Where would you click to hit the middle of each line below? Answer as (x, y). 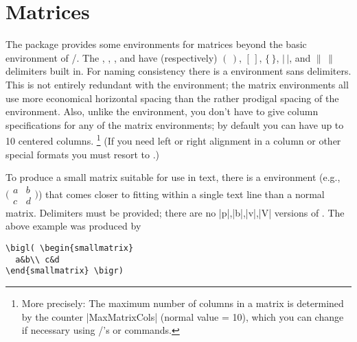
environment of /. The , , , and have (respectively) (112, 57)
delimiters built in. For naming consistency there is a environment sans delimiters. (178, 71)
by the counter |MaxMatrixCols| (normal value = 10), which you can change (183, 316)
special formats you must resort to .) (83, 154)
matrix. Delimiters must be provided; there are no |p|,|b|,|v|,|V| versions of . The (175, 212)
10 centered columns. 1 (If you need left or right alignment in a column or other (173, 139)
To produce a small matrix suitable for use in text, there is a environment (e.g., (173, 177)
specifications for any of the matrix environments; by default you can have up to (175, 124)
